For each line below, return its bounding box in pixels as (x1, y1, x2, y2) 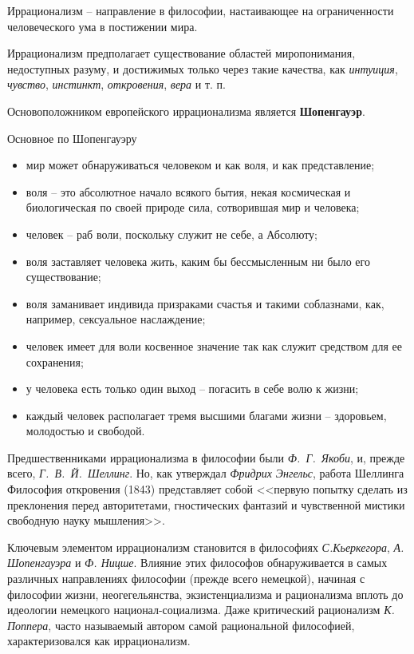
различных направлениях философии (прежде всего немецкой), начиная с (7, 570, 365, 587)
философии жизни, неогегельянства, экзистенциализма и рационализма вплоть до (7, 585, 404, 602)
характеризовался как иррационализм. (7, 632, 191, 649)
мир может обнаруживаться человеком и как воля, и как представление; (26, 157, 375, 173)
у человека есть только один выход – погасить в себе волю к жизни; (26, 380, 359, 397)
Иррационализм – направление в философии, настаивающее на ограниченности (7, 2, 394, 18)
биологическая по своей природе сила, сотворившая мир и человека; (26, 199, 360, 216)
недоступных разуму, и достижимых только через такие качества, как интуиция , (7, 60, 398, 77)
